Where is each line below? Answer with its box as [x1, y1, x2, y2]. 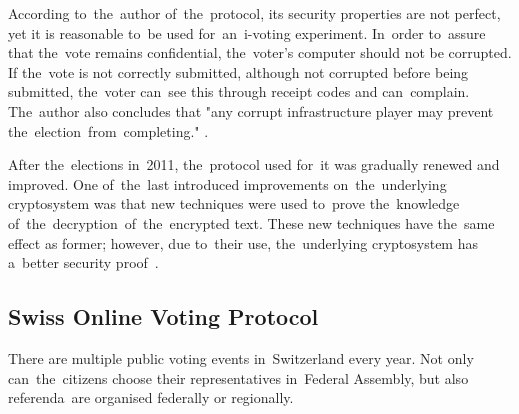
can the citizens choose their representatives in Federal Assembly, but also [8, 367, 469, 388]
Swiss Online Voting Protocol [8, 301, 319, 332]
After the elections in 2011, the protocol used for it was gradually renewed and [8, 154, 500, 175]
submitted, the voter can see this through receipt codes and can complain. [8, 81, 470, 102]
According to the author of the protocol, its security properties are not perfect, [8, 3, 501, 23]
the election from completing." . [8, 120, 209, 141]
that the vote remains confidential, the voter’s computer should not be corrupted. [8, 42, 512, 63]
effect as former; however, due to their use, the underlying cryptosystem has [8, 232, 478, 253]
